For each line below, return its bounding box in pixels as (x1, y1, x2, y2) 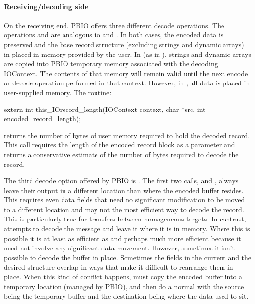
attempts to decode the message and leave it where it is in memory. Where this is (4, 223, 250, 234)
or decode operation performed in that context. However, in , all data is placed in (4, 78, 250, 88)
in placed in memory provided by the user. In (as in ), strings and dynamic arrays (4, 49, 251, 59)
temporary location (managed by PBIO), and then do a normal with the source (4, 281, 244, 291)
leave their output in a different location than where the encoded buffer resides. (4, 185, 244, 195)
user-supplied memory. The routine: (4, 87, 112, 97)
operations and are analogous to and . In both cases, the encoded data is (4, 29, 223, 40)
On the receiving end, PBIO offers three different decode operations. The (4, 20, 224, 30)
